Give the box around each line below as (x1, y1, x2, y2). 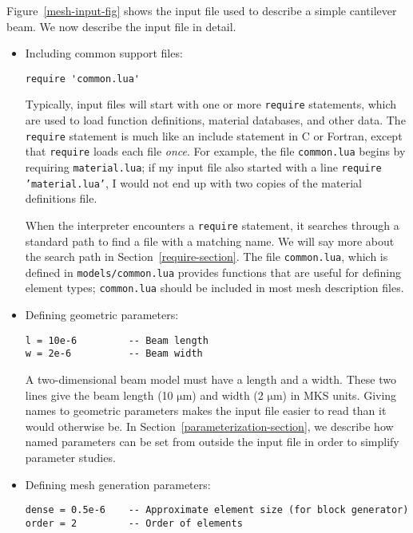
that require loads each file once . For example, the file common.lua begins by (25, 143, 406, 160)
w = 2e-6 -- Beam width (25, 348, 203, 360)
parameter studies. (25, 449, 116, 465)
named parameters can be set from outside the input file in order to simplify (25, 433, 399, 450)
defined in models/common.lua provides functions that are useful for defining (25, 263, 401, 280)
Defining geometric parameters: (25, 306, 179, 323)
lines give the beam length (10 (25, 386, 173, 403)
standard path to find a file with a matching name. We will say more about (25, 232, 395, 249)
